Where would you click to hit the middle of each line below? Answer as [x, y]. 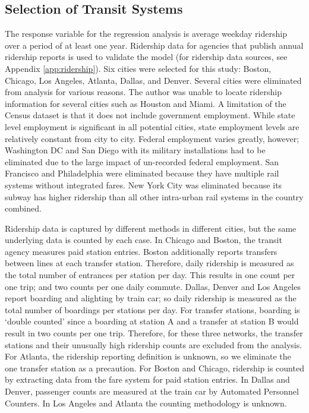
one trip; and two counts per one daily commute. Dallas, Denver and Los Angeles [153, 286]
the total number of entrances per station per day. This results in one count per [150, 275]
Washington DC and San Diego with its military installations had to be [135, 150]
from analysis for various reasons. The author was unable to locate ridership [143, 92]
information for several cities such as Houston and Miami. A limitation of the [146, 103]
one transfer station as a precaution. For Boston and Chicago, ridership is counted [154, 368]
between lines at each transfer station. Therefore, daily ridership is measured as [149, 263]
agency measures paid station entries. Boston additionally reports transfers [141, 251]
